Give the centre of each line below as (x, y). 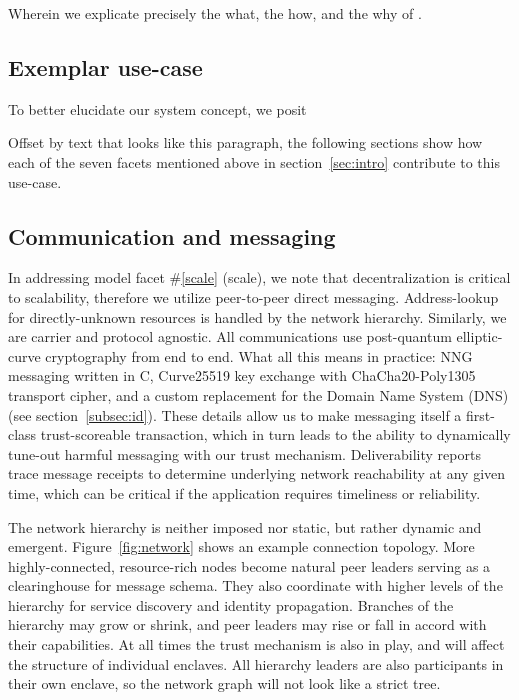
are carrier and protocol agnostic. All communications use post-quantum (230, 336)
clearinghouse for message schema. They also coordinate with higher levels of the (255, 585)
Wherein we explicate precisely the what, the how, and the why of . (215, 13)
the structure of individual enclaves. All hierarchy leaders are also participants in (256, 663)
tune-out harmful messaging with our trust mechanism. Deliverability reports (244, 453)
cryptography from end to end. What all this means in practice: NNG (259, 355)
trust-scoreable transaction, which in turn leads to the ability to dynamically (275, 434)
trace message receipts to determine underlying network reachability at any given (257, 473)
